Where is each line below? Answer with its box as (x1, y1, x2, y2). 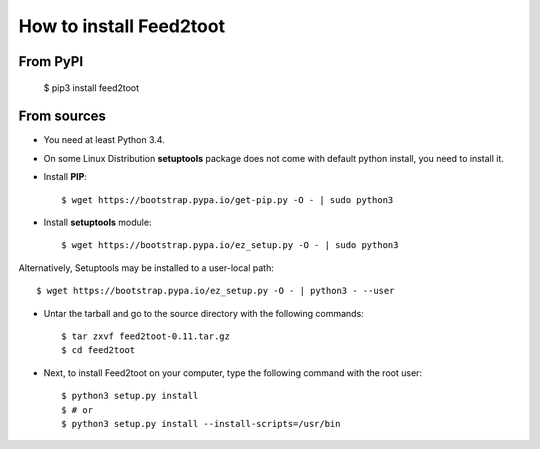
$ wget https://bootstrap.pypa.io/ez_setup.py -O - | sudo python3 (61, 240, 399, 251)
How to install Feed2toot (18, 15, 225, 37)
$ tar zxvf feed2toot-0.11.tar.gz (61, 330, 230, 342)
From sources (18, 108, 107, 125)
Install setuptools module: (43, 216, 152, 229)
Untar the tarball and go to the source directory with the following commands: (43, 307, 364, 319)
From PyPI (18, 53, 84, 70)
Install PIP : (43, 171, 87, 183)
